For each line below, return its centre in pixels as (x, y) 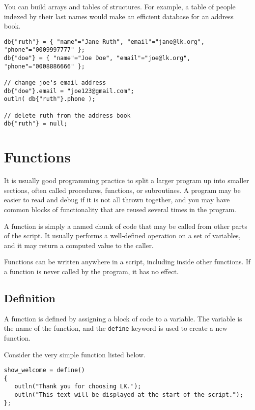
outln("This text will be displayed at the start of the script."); (129, 395)
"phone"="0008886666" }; (44, 66)
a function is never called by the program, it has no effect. (91, 271)
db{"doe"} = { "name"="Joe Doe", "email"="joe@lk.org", (97, 58)
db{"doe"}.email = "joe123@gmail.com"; (69, 91)
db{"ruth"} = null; (36, 124)
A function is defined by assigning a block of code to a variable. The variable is (123, 318)
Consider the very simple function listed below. (75, 354)
